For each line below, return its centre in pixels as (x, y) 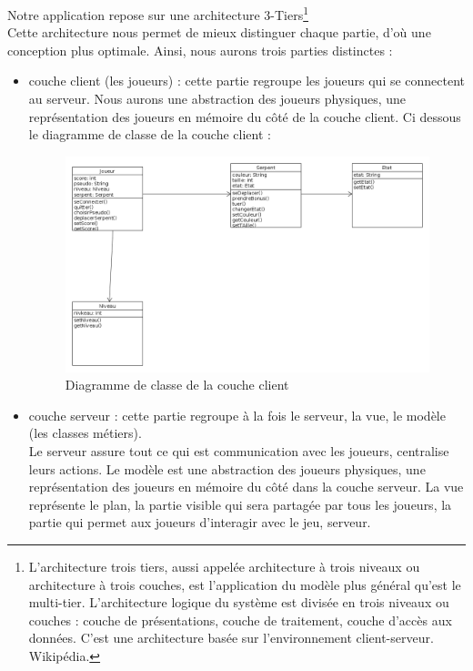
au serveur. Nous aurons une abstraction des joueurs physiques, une (217, 99)
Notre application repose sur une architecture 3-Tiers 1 (158, 13)
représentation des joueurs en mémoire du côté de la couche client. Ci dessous (245, 116)
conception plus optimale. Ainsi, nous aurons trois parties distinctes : (200, 50)
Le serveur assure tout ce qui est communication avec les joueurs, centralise (239, 451)
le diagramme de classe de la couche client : (150, 134)
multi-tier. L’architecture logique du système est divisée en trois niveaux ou (239, 602)
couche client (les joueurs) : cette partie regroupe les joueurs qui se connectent (247, 81)
